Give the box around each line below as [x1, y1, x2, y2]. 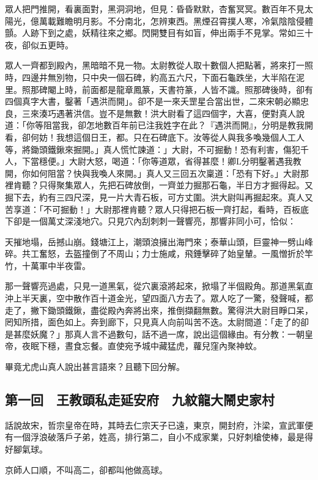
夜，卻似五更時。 [5, 38, 73, 51]
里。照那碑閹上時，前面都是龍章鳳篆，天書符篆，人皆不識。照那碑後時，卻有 [5, 83, 313, 95]
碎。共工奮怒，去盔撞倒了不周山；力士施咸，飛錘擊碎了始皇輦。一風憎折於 [5, 247, 305, 260]
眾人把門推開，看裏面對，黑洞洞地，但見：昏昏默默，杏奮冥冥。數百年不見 [5, 2, 305, 15]
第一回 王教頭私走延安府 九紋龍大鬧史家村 [5, 390, 275, 409]
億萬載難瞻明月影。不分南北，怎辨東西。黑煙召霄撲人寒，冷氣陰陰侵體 [30, 14, 313, 27]
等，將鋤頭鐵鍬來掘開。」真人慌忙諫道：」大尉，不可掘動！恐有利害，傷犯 [5, 142, 300, 155]
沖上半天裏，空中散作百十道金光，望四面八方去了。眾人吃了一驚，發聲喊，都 [5, 292, 313, 305]
